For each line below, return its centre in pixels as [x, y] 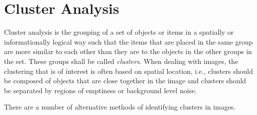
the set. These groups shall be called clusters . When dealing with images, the [121, 61]
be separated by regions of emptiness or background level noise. [100, 90]
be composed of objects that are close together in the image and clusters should [125, 81]
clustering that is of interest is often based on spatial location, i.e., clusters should [128, 71]
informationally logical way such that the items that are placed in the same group [128, 41]
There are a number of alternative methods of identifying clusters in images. [120, 107]
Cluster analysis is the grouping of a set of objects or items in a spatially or [119, 32]
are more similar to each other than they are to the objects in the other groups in [128, 51]
